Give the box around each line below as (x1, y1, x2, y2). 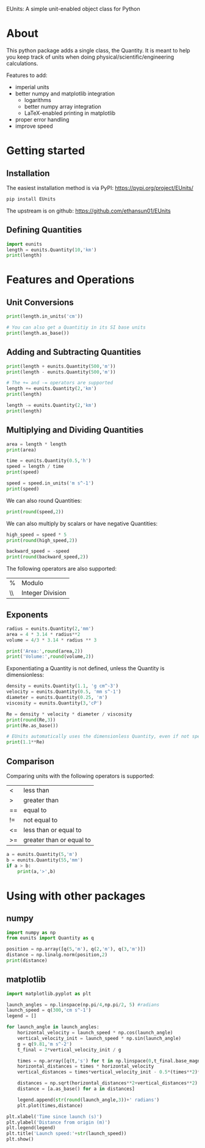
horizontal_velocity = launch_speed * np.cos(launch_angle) (17, 1029, 173, 1036)
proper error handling (15, 115, 70, 123)
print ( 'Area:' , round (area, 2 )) (6, 648, 84, 654)
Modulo (21, 579, 44, 587)
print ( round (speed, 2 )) (6, 508, 64, 515)
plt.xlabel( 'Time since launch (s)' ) (6, 1113, 103, 1120)
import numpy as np (6, 929, 56, 935)
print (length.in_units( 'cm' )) (6, 313, 84, 320)
